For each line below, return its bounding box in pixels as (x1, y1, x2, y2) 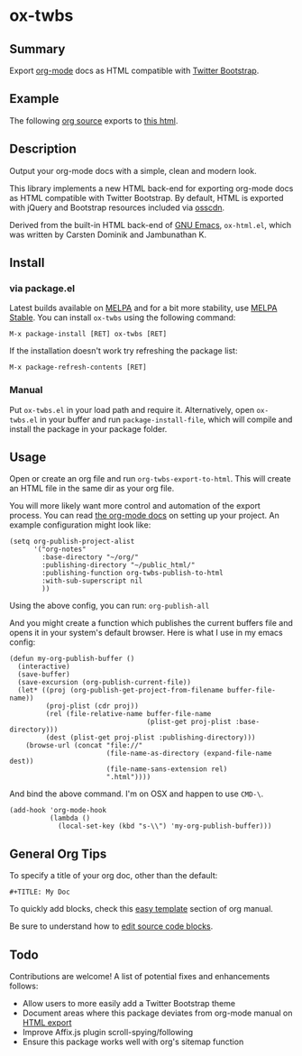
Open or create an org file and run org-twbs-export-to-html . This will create (9, 473, 291, 484)
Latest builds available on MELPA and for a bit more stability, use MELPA (9, 303, 278, 314)
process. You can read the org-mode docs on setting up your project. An (9, 510, 279, 521)
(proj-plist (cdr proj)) (45, 702, 140, 711)
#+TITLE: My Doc (9, 887, 70, 897)
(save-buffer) (17, 670, 70, 679)
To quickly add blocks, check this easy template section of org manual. (9, 904, 273, 914)
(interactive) (17, 662, 70, 672)
